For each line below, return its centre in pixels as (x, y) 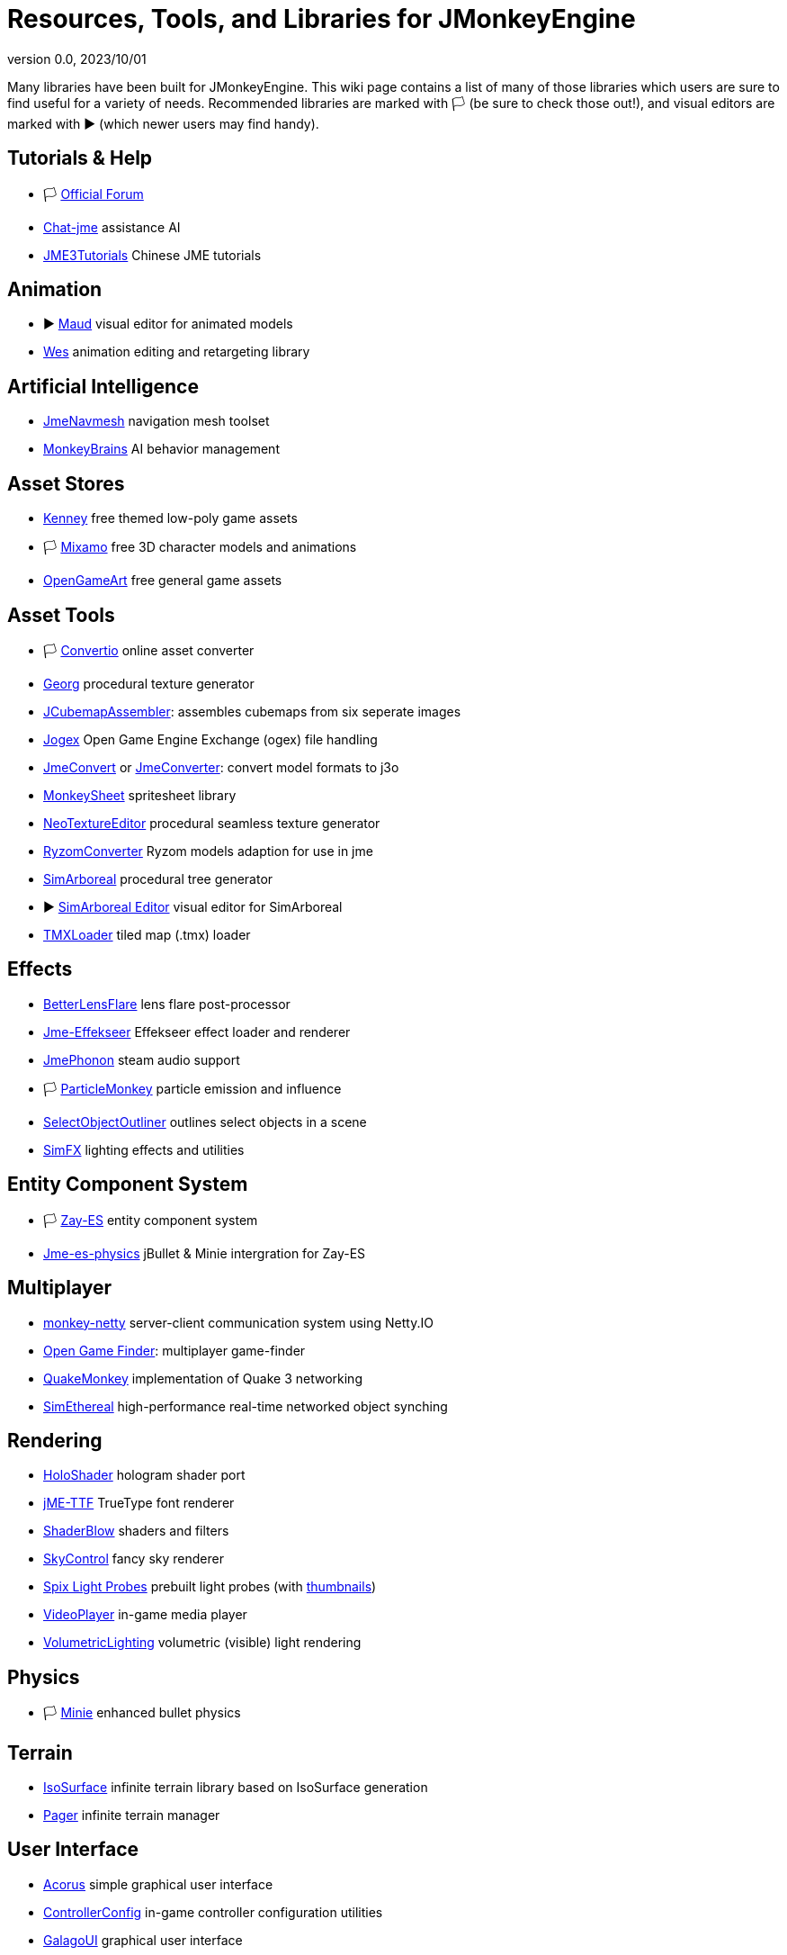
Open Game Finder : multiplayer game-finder (174, 1350)
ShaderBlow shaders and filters (136, 1531)
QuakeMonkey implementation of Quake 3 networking (203, 1378)
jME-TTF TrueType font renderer (139, 1503)
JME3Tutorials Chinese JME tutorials (152, 255)
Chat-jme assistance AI (112, 227)
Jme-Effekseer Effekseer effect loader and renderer (197, 1032)
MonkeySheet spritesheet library (140, 795)
